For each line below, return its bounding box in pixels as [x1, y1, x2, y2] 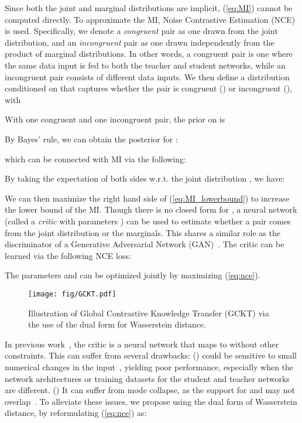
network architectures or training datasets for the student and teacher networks [5, 372, 290, 384]
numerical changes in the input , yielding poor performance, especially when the [5, 360, 294, 373]
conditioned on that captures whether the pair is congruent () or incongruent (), [5, 82, 293, 94]
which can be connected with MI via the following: [5, 152, 186, 165]
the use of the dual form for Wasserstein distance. [28, 318, 207, 330]
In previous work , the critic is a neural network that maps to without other [5, 337, 279, 350]
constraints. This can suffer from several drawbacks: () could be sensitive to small [5, 349, 297, 361]
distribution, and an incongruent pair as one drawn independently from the [5, 36, 274, 48]
